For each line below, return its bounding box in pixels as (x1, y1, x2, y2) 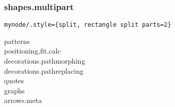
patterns (4, 35, 30, 46)
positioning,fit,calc (4, 45, 61, 56)
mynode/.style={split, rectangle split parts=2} (4, 21, 171, 29)
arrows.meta (4, 95, 42, 105)
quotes (4, 75, 24, 86)
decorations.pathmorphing (4, 56, 85, 66)
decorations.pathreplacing (4, 65, 84, 76)
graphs (4, 85, 25, 95)
